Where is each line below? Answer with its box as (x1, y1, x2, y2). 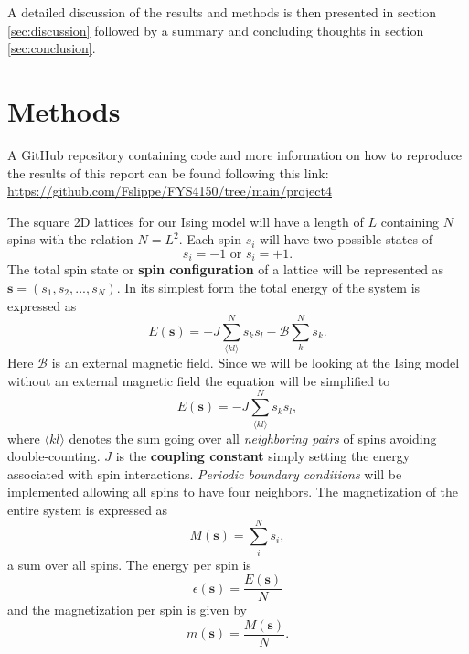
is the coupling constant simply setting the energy (115, 446, 410, 466)
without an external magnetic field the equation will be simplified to (7, 370, 390, 390)
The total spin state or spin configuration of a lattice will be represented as (7, 260, 444, 279)
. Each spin (178, 230, 242, 249)
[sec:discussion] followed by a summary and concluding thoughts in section (7, 20, 424, 39)
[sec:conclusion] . (7, 38, 96, 58)
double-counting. (7, 446, 101, 466)
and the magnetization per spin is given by (7, 600, 247, 619)
